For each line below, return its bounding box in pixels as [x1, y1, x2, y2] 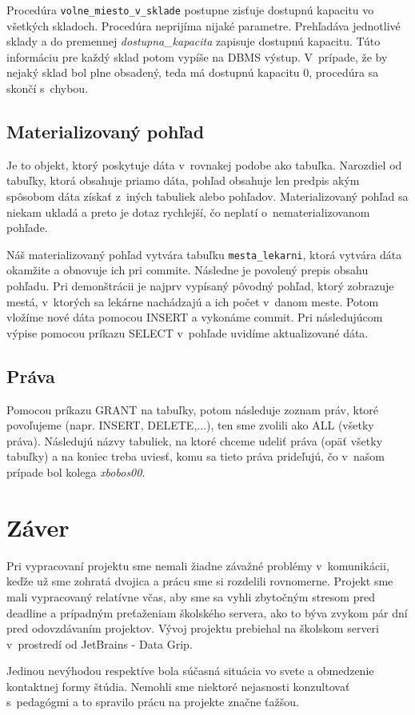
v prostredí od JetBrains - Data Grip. [6, 635, 193, 652]
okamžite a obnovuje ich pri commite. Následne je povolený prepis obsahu [6, 262, 369, 278]
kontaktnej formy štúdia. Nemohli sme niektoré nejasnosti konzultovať [6, 677, 350, 694]
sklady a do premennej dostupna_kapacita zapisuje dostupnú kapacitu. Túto [6, 33, 381, 50]
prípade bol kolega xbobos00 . [6, 464, 146, 480]
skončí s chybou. [6, 80, 89, 97]
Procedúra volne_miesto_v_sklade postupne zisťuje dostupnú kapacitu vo [6, 2, 374, 18]
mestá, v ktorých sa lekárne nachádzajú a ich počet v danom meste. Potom [6, 293, 379, 310]
